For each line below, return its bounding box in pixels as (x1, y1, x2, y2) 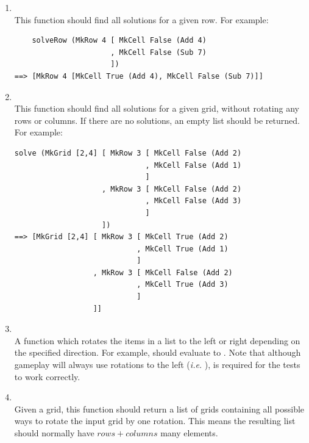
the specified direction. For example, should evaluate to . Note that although (14, 346, 301, 359)
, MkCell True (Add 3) (137, 280, 229, 289)
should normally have (14, 427, 94, 439)
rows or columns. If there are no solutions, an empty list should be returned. (14, 113, 300, 126)
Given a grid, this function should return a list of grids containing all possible (14, 402, 305, 415)
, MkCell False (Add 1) (145, 160, 242, 170)
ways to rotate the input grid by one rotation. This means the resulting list (14, 414, 296, 427)
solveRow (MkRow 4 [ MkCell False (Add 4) (32, 36, 207, 45)
